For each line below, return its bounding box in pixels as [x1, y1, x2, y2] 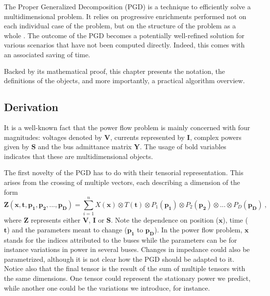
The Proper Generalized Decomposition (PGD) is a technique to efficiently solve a [4, 1, 251, 11]
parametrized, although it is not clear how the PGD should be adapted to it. [4, 253, 235, 264]
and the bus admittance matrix [38, 141, 132, 152]
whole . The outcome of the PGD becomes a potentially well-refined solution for [4, 30, 245, 40]
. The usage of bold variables [140, 141, 226, 152]
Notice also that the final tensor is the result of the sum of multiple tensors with [4, 263, 245, 273]
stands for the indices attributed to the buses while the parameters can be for [4, 234, 237, 245]
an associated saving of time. [4, 49, 90, 59]
